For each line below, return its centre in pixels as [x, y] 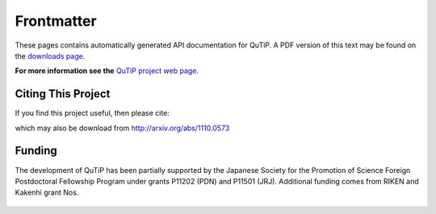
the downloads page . [50, 56]
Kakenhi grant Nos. [47, 192]
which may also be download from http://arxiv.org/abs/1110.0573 [122, 128]
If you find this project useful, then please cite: [92, 113]
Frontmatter [56, 21]
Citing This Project [63, 94]
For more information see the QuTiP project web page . [107, 71]
